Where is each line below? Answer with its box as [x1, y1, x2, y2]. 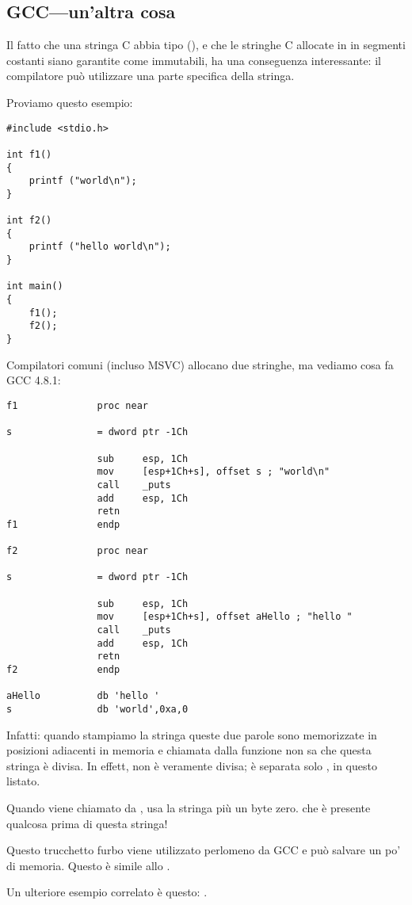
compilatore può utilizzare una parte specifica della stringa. [6, 67, 295, 84]
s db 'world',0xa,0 [6, 704, 189, 716]
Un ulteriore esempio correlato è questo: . [6, 884, 208, 900]
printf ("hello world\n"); [29, 241, 171, 253]
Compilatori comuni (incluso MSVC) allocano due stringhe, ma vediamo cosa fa [6, 356, 394, 372]
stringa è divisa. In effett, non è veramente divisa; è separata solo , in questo [6, 757, 377, 773]
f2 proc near [6, 545, 148, 557]
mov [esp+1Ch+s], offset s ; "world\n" [97, 466, 330, 478]
